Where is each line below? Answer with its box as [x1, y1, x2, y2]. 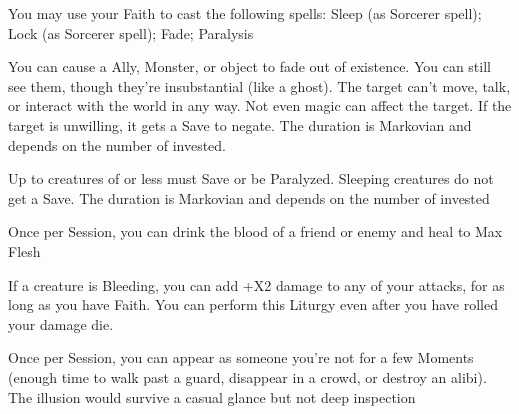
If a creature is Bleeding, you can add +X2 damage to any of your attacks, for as [8, 274, 505, 295]
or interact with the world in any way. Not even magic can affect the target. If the [8, 95, 512, 116]
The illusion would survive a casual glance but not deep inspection [8, 386, 416, 407]
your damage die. [8, 313, 114, 334]
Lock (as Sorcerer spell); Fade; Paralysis [8, 22, 254, 43]
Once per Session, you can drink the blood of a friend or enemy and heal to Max [8, 221, 503, 242]
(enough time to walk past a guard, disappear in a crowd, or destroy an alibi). [8, 366, 487, 387]
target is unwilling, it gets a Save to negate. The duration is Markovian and [8, 114, 472, 135]
